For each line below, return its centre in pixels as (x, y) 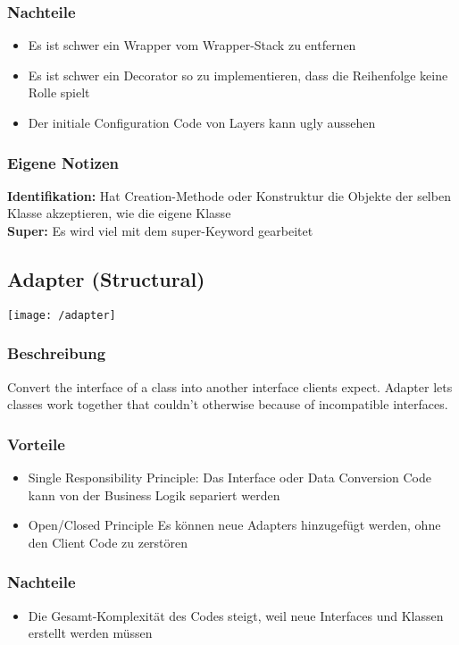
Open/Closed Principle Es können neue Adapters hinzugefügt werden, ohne (234, 525)
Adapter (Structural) (106, 278)
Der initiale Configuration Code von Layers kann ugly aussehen (202, 122)
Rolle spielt (59, 92)
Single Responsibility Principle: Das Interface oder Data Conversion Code (230, 477)
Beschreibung (57, 353)
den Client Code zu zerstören (108, 542)
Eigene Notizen (63, 162)
